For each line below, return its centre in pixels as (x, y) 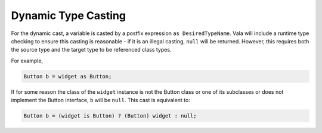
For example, (27, 61)
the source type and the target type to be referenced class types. (91, 50)
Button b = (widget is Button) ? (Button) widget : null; (110, 116)
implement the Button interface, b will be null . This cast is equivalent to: (100, 100)
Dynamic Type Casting (69, 15)
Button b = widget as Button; (68, 76)
